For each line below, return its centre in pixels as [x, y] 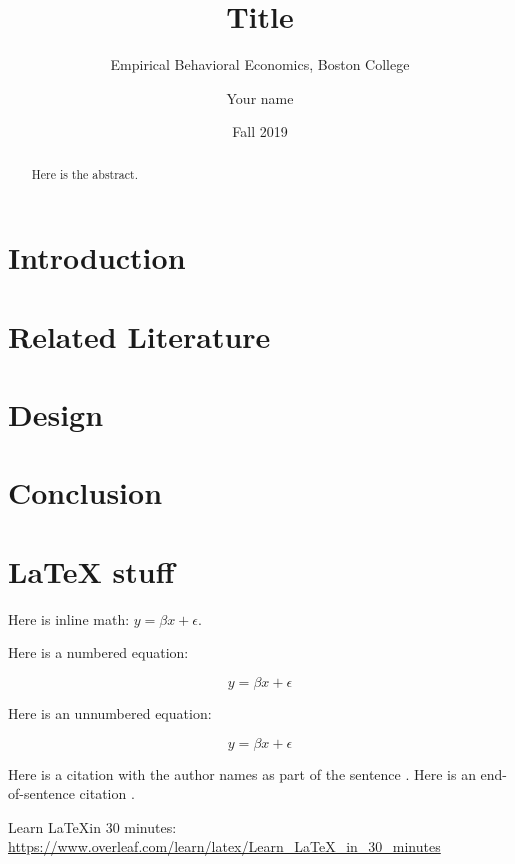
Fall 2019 [260, 131]
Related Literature [139, 335]
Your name [260, 97]
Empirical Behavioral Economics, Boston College [260, 64]
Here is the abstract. [85, 173]
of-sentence [41, 793]
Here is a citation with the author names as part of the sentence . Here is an [242, 773]
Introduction [97, 257]
